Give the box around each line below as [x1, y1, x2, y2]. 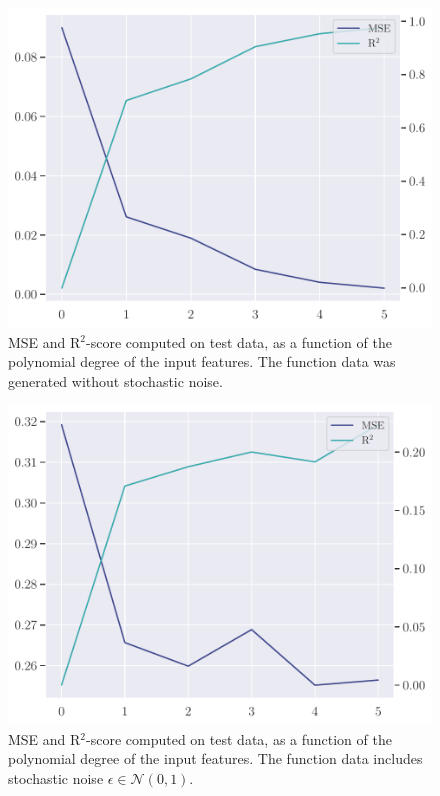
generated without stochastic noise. [8, 370, 223, 391]
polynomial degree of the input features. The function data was [8, 351, 396, 372]
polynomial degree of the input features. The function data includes [8, 748, 423, 769]
